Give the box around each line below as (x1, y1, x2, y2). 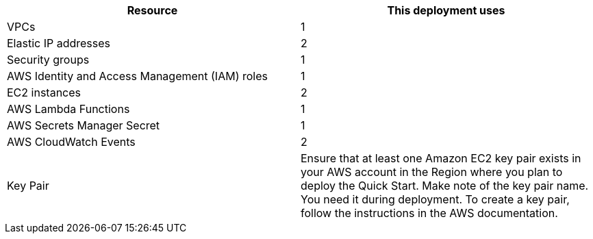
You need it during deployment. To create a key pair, (301, 192, 570, 206)
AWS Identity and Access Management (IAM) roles (7, 69, 268, 83)
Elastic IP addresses (7, 36, 111, 50)
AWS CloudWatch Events (7, 135, 136, 149)
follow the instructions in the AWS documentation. (301, 206, 558, 220)
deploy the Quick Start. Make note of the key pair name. (301, 179, 589, 192)
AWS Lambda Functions (7, 102, 130, 116)
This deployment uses (387, 3, 505, 17)
